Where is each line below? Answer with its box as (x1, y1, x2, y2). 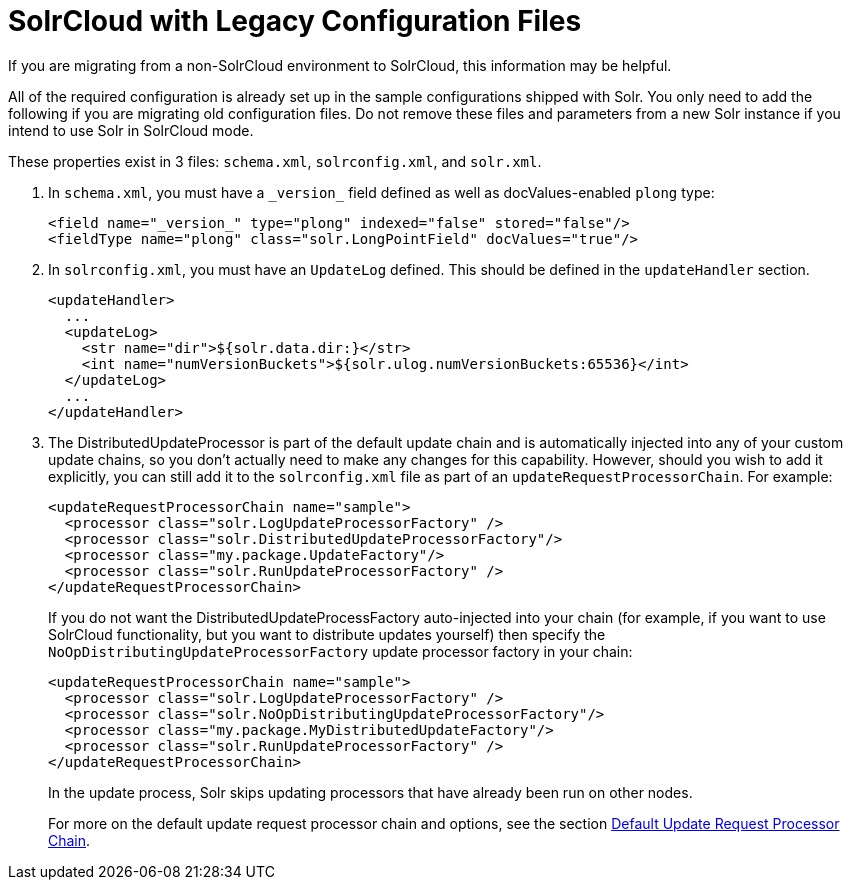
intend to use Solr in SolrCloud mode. (8, 121, 254, 139)
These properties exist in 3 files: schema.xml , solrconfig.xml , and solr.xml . (8, 152, 542, 170)
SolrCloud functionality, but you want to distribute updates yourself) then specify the (48, 625, 606, 643)
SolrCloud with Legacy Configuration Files (8, 4, 582, 38)
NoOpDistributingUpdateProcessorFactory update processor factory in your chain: (48, 642, 633, 660)
